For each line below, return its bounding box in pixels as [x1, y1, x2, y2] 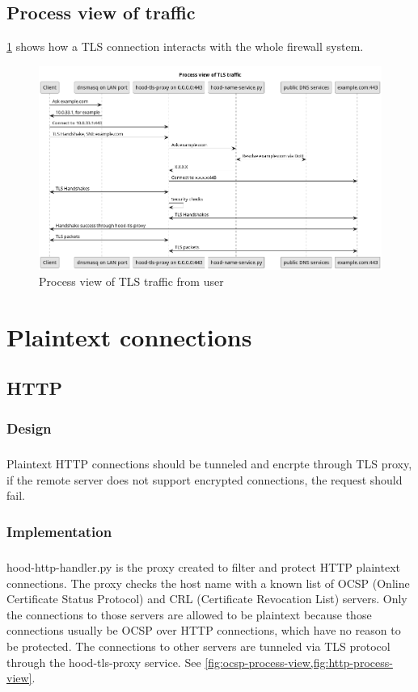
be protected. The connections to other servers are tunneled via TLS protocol [6, 638, 391, 655]
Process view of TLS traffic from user [39, 273, 224, 290]
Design [6, 417, 52, 438]
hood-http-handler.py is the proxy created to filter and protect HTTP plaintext [6, 559, 401, 576]
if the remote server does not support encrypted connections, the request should [6, 471, 403, 488]
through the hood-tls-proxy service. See [6, 653, 201, 670]
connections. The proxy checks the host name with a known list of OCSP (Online [6, 574, 410, 591]
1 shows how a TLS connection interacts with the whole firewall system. [6, 38, 364, 55]
